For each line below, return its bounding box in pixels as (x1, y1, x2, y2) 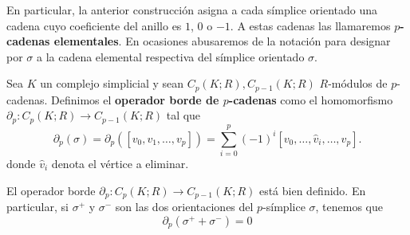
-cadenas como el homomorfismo (228, 91, 393, 108)
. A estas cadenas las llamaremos (230, 17, 391, 33)
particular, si (6, 198, 69, 215)
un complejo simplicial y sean (40, 75, 184, 92)
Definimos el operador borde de (51, 91, 219, 108)
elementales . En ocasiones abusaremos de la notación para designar (53, 33, 391, 49)
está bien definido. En (258, 182, 366, 198)
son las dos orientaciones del (115, 198, 254, 215)
